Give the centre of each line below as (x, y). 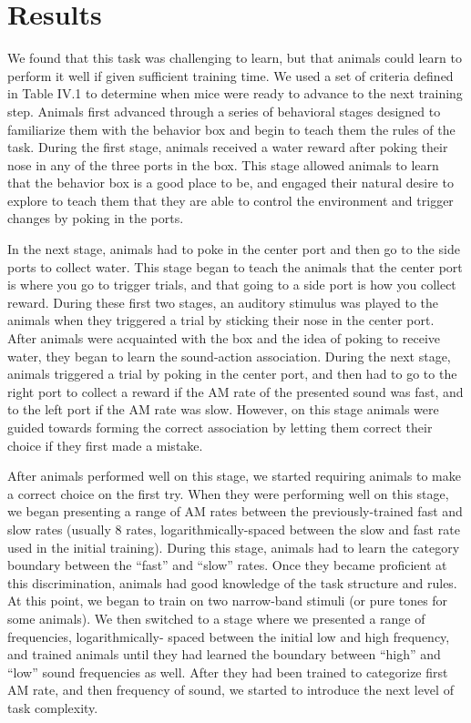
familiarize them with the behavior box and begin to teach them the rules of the (231, 129)
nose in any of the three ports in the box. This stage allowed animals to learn (223, 164)
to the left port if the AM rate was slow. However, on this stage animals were (223, 409)
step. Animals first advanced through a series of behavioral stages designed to (224, 111)
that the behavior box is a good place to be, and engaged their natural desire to (230, 183)
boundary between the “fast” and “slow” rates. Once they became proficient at (227, 565)
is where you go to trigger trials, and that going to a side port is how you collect (232, 285)
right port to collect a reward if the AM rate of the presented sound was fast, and (235, 391)
